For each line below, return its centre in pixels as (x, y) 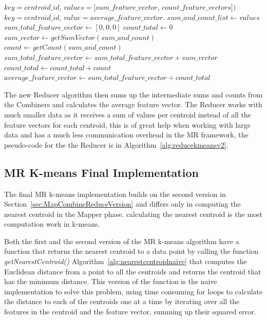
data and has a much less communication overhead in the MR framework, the (126, 135)
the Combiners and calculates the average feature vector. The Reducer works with (133, 104)
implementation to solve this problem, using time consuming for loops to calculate (133, 291)
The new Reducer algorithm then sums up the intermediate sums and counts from (133, 94)
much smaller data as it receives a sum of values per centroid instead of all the (128, 114)
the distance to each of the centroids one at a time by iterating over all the (122, 301)
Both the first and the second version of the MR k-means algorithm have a (122, 241)
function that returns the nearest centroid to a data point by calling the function (131, 251)
